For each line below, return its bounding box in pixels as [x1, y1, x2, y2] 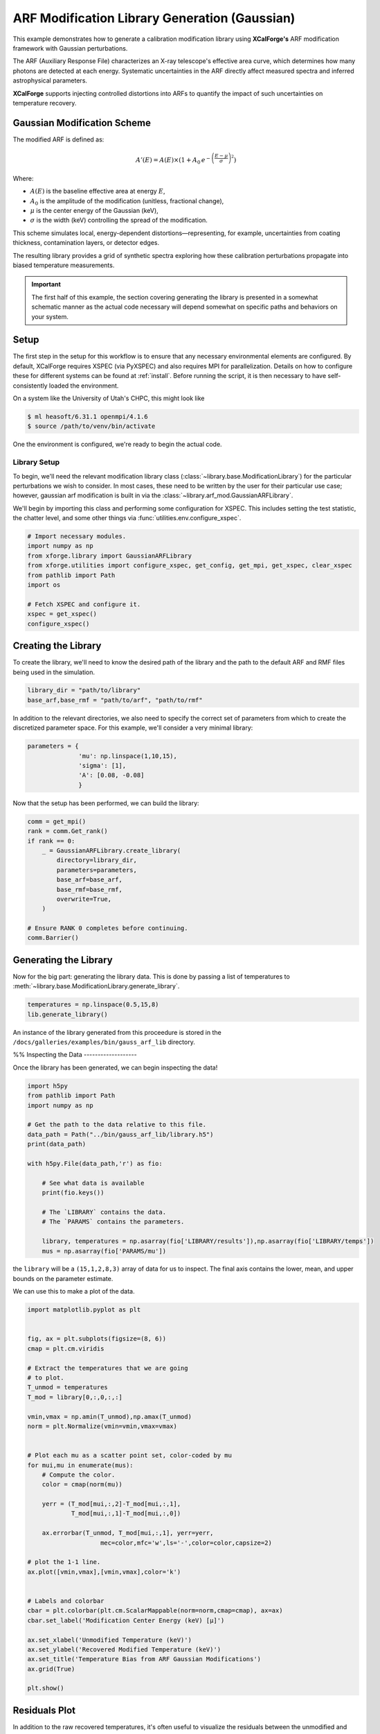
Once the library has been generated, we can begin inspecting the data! [12, 1063, 218, 1072]
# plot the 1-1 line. [27, 1558, 101, 1566]
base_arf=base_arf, [56, 876, 123, 884]
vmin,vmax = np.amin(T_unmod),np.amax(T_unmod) [27, 1412, 192, 1420]
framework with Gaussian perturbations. [12, 44, 128, 52]
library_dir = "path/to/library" [27, 687, 141, 694]
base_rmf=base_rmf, [56, 885, 123, 893]
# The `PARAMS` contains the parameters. [42, 1218, 185, 1226]
